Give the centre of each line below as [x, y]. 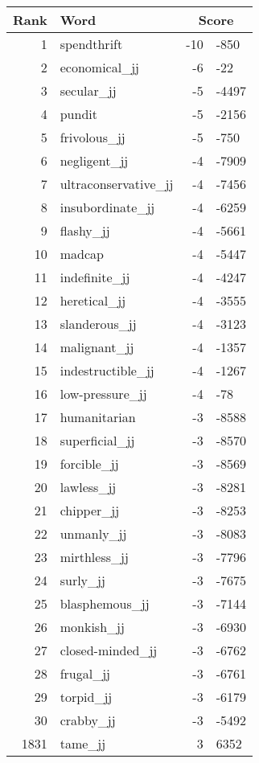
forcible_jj [89, 464]
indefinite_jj [95, 277]
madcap [82, 254]
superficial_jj [97, 440]
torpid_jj [86, 697]
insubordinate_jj [107, 207]
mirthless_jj [94, 557]
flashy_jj [85, 230]
